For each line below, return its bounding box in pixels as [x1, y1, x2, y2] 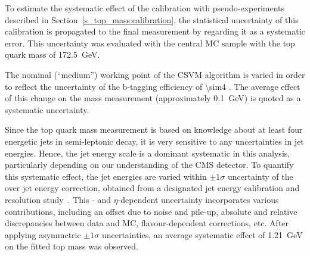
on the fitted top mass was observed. [5, 240, 138, 252]
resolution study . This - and [5, 193, 111, 205]
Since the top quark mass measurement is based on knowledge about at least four [5, 123, 303, 136]
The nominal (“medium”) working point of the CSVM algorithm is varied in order [5, 68, 305, 80]
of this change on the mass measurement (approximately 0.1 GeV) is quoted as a [5, 92, 301, 104]
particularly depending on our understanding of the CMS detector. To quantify [5, 158, 294, 171]
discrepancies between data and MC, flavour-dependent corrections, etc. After [5, 217, 289, 229]
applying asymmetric [5, 228, 81, 241]
